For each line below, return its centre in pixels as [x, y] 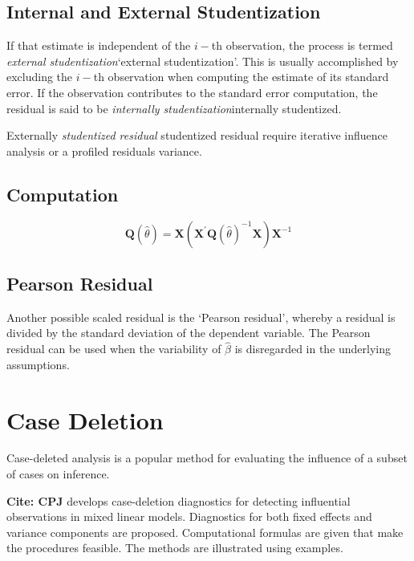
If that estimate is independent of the [99, 45]
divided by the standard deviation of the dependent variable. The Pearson [189, 333]
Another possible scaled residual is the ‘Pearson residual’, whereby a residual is [201, 317]
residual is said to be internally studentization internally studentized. [174, 108]
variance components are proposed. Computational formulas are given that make [205, 532]
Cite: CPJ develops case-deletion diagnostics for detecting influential [179, 500]
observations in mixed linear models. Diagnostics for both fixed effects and [189, 516]
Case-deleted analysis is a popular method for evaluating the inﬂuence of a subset [207, 458]
